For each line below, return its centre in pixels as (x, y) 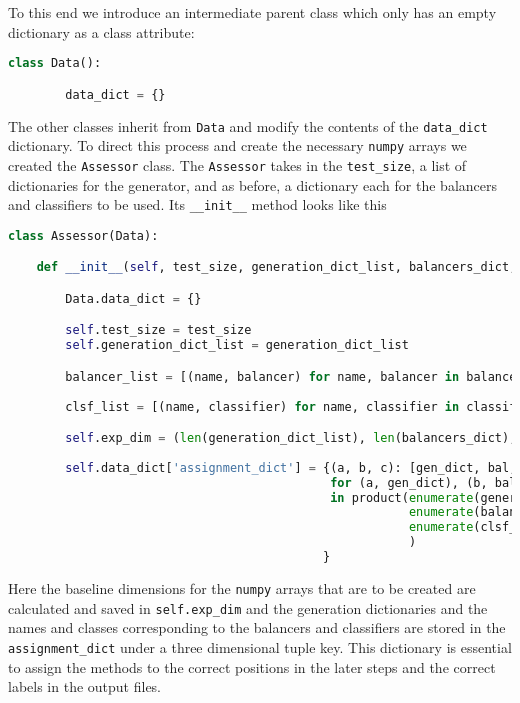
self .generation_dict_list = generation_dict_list (237, 345)
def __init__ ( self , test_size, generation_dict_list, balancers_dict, (276, 267)
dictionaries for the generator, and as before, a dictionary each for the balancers (253, 184)
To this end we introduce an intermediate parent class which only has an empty (252, 12)
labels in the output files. (85, 686)
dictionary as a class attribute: (101, 31)
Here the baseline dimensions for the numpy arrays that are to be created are (242, 587)
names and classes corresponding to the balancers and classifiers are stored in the (257, 627)
